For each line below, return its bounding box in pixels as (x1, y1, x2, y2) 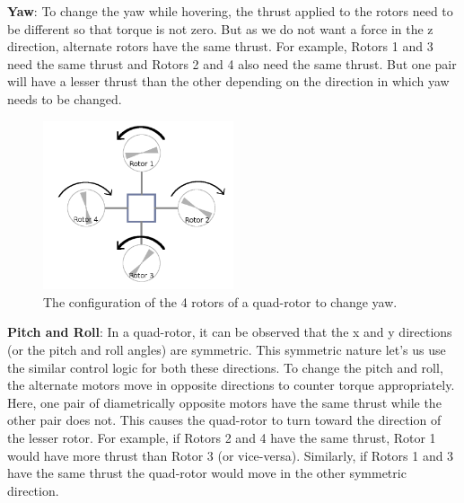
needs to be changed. (7, 89, 122, 108)
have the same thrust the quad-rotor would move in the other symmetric (7, 463, 407, 482)
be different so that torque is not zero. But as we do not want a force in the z (7, 19, 433, 38)
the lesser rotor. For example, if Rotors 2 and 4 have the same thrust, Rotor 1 (7, 428, 436, 446)
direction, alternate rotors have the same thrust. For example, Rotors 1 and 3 (7, 37, 433, 56)
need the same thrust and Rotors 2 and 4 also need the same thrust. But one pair (7, 54, 457, 73)
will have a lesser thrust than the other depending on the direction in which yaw (7, 72, 450, 91)
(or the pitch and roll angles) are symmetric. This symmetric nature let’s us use (7, 340, 446, 359)
